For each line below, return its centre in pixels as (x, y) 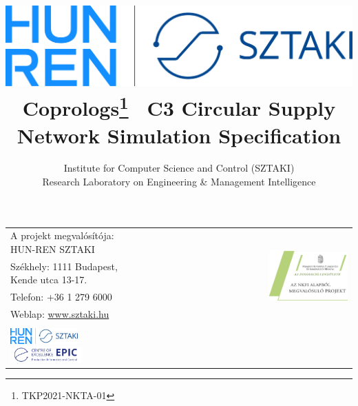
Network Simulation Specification (179, 135)
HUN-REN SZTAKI (53, 249)
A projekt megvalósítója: (62, 235)
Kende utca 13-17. (49, 280)
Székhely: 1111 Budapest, (64, 266)
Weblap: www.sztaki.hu (60, 314)
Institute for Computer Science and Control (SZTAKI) (179, 168)
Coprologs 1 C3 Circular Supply (179, 106)
